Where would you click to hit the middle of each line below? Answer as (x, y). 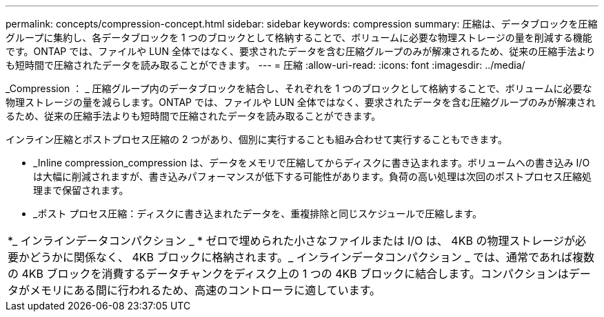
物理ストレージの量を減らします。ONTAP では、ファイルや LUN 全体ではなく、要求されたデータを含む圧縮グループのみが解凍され (301, 102)
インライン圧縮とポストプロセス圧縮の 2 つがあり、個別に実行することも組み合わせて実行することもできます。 (256, 139)
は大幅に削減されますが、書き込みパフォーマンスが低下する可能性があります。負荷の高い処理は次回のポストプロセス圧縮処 (313, 176)
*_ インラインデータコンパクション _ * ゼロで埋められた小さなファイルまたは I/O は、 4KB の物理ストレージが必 (297, 241)
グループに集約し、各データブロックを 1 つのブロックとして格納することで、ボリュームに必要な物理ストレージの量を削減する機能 (299, 37)
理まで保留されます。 (81, 190)
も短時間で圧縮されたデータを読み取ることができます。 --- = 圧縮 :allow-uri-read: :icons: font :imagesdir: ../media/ (265, 65)
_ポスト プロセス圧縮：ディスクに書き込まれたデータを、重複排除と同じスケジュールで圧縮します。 (258, 214)
